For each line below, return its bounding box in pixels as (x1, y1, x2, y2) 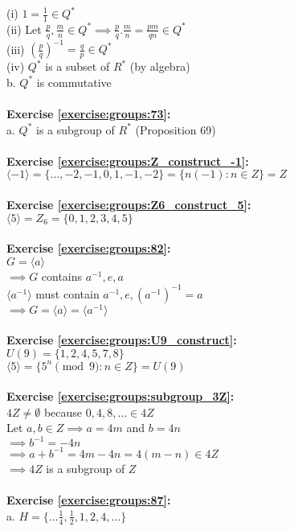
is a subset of (45, 58, 110, 75)
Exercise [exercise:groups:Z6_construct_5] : (6, 196, 251, 212)
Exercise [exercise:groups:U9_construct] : (6, 331, 237, 348)
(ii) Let (6, 20, 42, 37)
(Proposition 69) (135, 121, 216, 138)
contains (41, 267, 83, 284)
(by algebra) (129, 58, 190, 75)
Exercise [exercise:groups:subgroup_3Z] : (6, 388, 235, 405)
